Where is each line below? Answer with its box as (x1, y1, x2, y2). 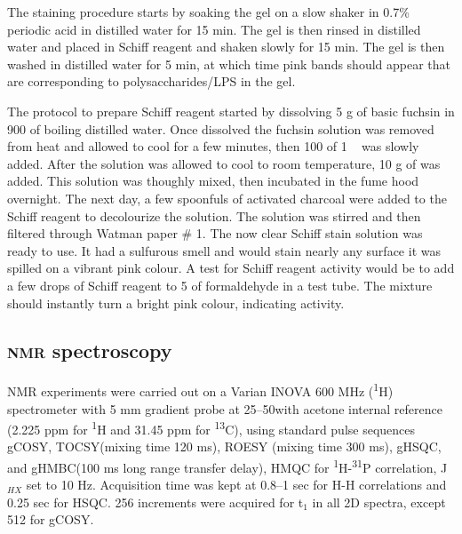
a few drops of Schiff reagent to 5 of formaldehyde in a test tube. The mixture (7, 275, 433, 294)
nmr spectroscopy (7, 337, 172, 364)
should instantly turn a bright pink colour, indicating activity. (7, 293, 345, 312)
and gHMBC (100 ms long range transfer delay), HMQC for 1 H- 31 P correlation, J (7, 455, 448, 476)
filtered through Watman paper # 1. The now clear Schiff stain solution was (7, 224, 423, 243)
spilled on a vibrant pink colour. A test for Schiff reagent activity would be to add (7, 259, 455, 277)
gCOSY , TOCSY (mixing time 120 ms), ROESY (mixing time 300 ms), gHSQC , (7, 437, 442, 456)
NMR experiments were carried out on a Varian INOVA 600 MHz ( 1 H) (7, 379, 394, 400)
